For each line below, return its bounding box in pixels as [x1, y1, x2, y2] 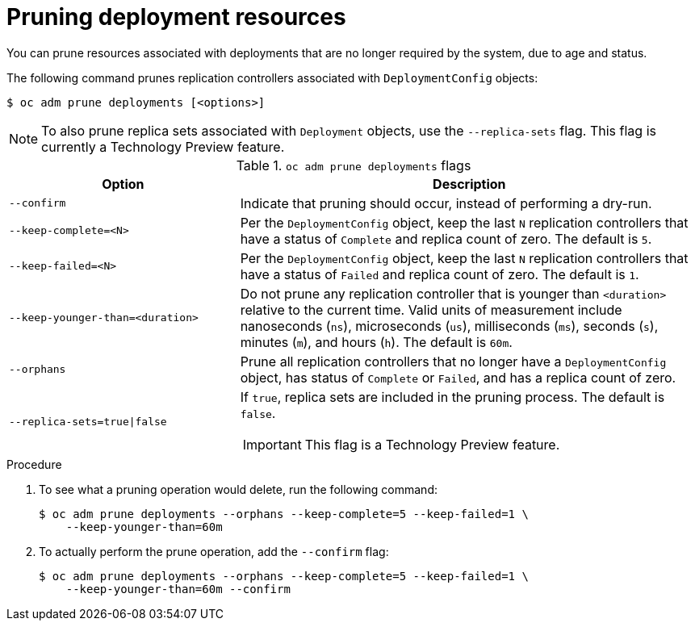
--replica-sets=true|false [9, 416, 167, 428]
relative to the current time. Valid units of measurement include [240, 301, 622, 318]
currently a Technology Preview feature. [41, 138, 285, 155]
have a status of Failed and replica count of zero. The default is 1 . [240, 265, 639, 282]
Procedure [6, 457, 62, 471]
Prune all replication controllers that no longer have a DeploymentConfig [240, 353, 667, 370]
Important [242, 436, 302, 453]
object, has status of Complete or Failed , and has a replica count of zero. [240, 369, 676, 386]
